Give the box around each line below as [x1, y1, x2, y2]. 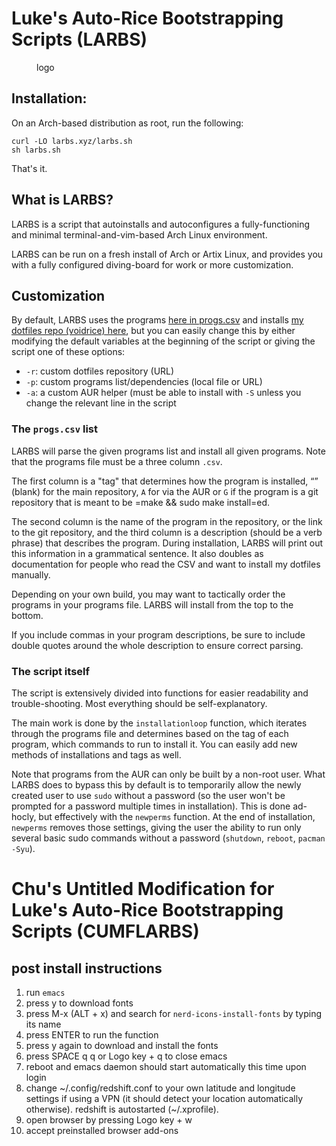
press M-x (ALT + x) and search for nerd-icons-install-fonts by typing [25, 1007, 323, 1019]
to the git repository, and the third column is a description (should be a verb [11, 526, 323, 538]
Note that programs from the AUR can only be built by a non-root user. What [11, 768, 326, 780]
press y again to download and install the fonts [25, 1039, 219, 1051]
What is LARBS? [11, 192, 114, 209]
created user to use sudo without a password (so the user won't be [11, 789, 286, 801]
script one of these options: [11, 346, 126, 358]
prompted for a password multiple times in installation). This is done [11, 800, 291, 812]
